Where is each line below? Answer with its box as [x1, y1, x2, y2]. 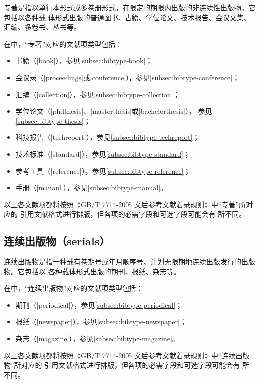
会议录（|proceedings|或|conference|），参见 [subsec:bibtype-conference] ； [15, 72, 240, 82]
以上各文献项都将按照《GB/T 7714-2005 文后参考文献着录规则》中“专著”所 [4, 199, 246, 209]
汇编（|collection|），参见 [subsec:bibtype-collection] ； [15, 89, 180, 99]
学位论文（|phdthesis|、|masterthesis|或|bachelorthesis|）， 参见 [15, 106, 212, 116]
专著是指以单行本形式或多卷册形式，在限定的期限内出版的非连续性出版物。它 [4, 2, 255, 12]
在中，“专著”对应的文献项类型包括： [4, 38, 123, 49]
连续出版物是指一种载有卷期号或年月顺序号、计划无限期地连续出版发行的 [4, 256, 241, 267]
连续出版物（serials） [4, 233, 110, 249]
